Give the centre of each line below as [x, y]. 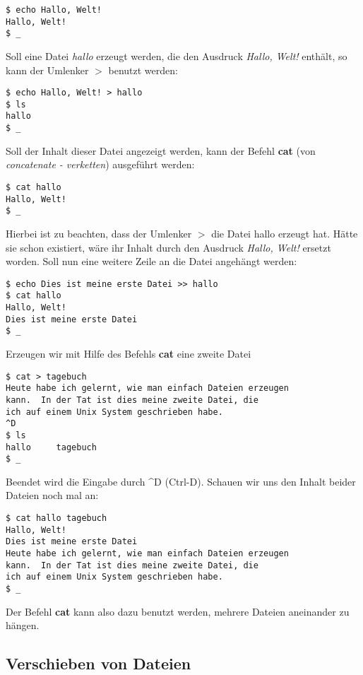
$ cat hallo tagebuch [56, 518]
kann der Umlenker [47, 70]
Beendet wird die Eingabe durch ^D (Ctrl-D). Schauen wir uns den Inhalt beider [181, 481]
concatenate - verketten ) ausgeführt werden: [100, 164]
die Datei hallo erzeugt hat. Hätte [285, 233]
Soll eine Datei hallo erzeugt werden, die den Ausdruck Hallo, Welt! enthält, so [177, 55]
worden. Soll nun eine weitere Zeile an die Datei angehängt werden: [151, 261]
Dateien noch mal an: [52, 495]
